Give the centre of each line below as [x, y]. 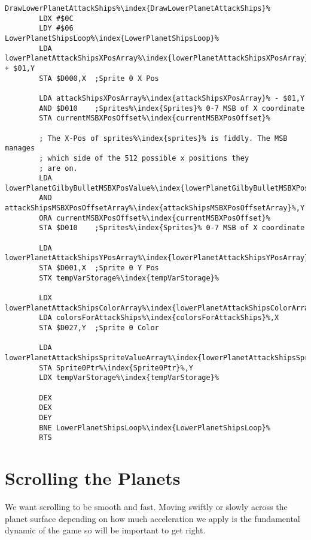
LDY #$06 [56, 28]
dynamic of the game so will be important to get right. [105, 530]
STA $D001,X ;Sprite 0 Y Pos [99, 268]
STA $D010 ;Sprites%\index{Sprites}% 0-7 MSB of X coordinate [172, 228]
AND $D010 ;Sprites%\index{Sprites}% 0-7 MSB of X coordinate [172, 108]
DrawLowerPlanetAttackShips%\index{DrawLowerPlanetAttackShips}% [138, 8]
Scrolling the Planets [93, 478]
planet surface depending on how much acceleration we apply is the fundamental [153, 518]
